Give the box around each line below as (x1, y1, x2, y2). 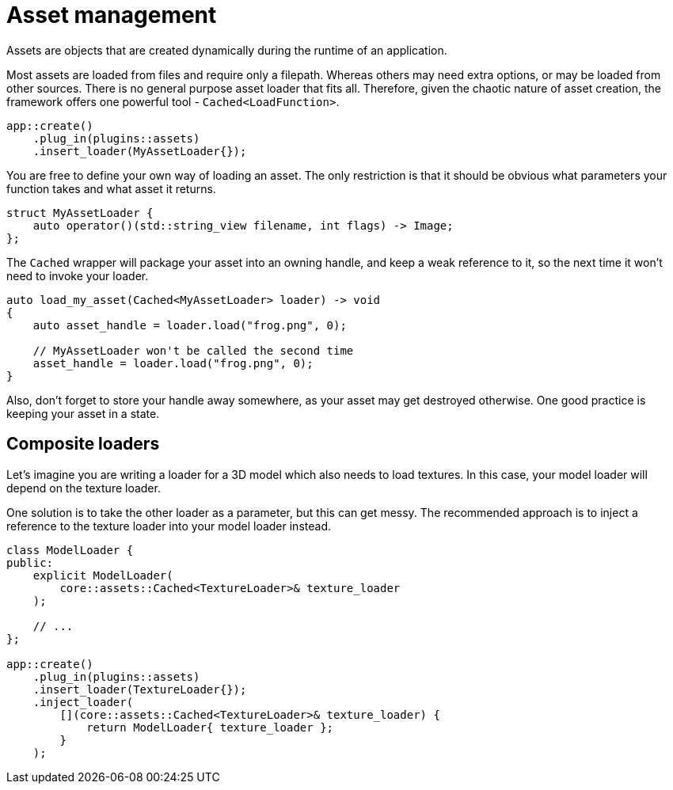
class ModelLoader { (6, 543, 134, 556)
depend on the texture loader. (6, 480, 161, 495)
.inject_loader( (32, 695, 134, 708)
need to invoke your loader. (6, 268, 149, 283)
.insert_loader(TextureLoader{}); (32, 682, 247, 696)
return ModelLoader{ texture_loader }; (86, 720, 334, 734)
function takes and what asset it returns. (6, 181, 216, 196)
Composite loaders (6, 434, 160, 454)
